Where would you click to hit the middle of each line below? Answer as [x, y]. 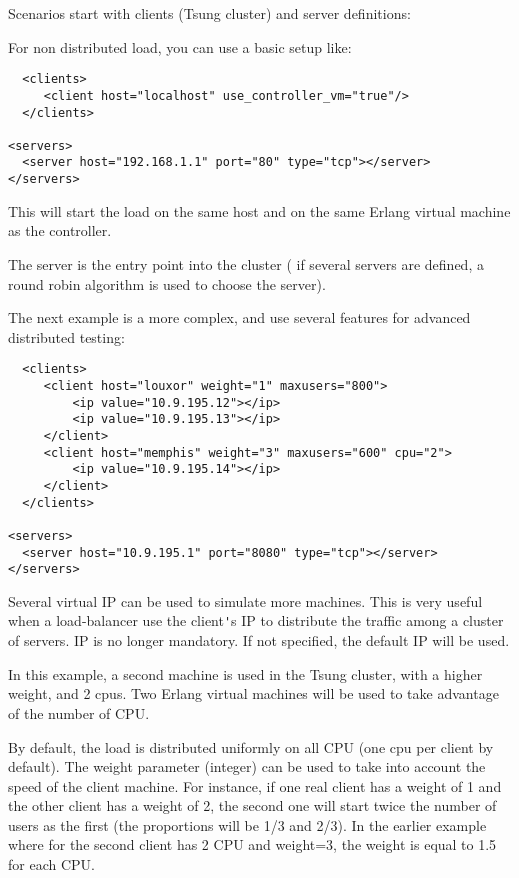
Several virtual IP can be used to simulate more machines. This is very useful [245, 600]
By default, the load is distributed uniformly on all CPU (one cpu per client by [251, 746]
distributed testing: [66, 336]
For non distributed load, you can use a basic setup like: [180, 46]
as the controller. [60, 230]
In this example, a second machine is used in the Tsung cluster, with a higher [245, 673]
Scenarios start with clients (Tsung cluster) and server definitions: [209, 13]
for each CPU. [51, 864]
